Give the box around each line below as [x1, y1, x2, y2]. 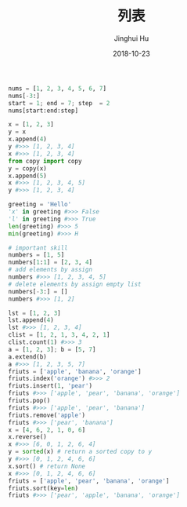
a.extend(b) [8, 352, 47, 361]
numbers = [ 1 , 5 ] [8, 251, 65, 259]
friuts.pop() [8, 397, 51, 405]
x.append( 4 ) [8, 135, 47, 144]
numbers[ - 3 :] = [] [8, 287, 68, 295]
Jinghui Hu [113, 33, 149, 43]
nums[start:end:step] [8, 107, 79, 115]
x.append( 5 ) [8, 172, 47, 180]
